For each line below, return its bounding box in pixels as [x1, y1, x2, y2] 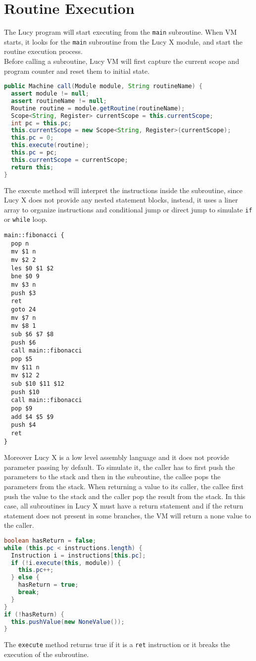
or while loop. [4, 214, 48, 224]
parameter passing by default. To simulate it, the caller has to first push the [4, 461, 235, 472]
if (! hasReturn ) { [4, 610, 64, 618]
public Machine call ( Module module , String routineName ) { [4, 83, 203, 90]
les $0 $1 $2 [11, 264, 54, 272]
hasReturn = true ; [18, 581, 79, 589]
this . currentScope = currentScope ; [11, 156, 128, 163]
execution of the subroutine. [4, 649, 89, 659]
